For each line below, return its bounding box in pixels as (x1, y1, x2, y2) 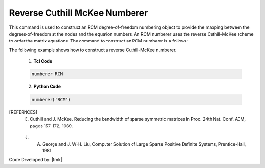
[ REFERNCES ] (9, 109, 38, 115)
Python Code (33, 84, 61, 90)
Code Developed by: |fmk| (9, 157, 62, 163)
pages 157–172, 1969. (30, 123, 73, 129)
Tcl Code (33, 58, 53, 64)
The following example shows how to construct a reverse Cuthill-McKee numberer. (9, 47, 177, 53)
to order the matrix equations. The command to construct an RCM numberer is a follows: (9, 38, 188, 44)
